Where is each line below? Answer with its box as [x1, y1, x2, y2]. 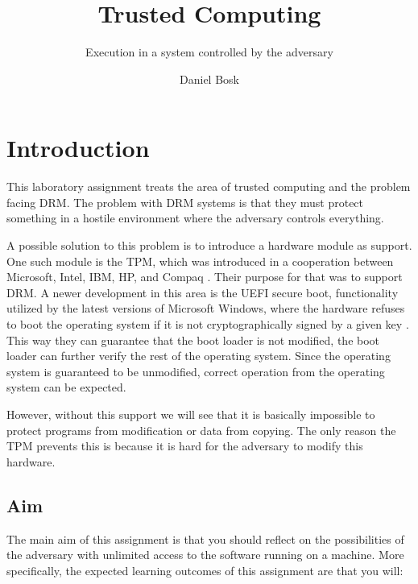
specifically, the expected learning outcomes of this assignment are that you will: [6, 561, 404, 578]
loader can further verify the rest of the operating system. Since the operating [6, 347, 391, 364]
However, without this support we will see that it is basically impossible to [6, 405, 375, 422]
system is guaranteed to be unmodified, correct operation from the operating [6, 362, 385, 379]
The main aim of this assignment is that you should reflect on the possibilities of [6, 530, 404, 547]
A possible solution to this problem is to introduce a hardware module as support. [6, 237, 412, 254]
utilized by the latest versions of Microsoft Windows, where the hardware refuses [6, 300, 405, 317]
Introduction [6, 131, 150, 164]
